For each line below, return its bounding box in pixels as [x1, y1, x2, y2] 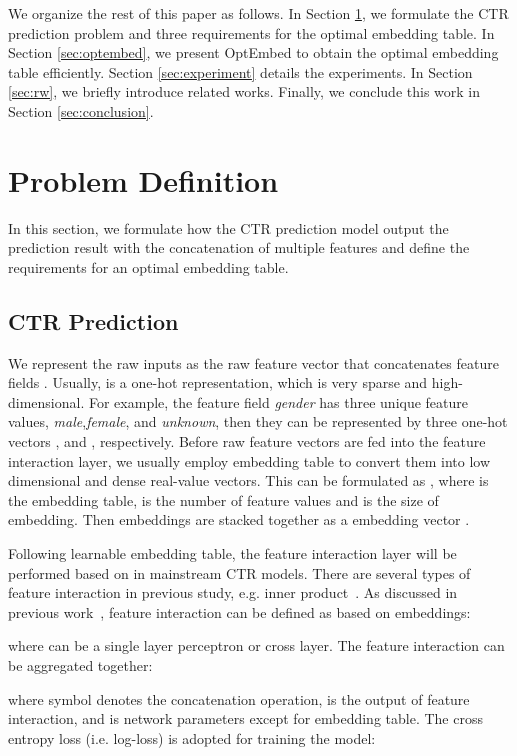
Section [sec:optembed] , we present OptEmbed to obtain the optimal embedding [8, 42, 499, 63]
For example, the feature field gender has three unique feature [88, 391, 469, 412]
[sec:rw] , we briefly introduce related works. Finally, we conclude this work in [8, 81, 481, 102]
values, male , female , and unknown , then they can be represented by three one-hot [8, 411, 508, 432]
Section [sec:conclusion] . [8, 100, 154, 121]
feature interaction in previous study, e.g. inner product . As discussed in [8, 582, 458, 603]
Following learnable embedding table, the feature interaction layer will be [8, 543, 457, 564]
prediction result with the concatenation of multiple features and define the [8, 237, 470, 258]
